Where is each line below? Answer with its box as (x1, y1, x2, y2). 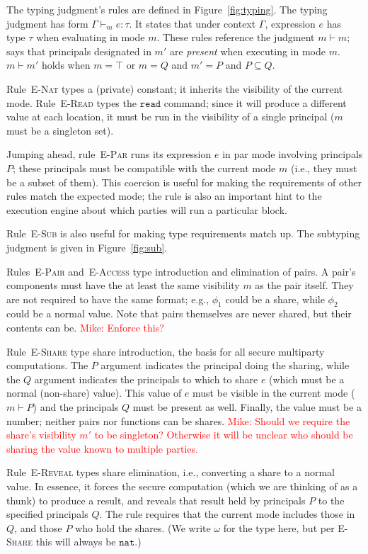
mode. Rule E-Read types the (6, 95, 137, 110)
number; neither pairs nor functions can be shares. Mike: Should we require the (6, 413, 350, 428)
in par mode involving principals (222, 147, 363, 162)
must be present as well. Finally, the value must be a (132, 400, 362, 414)
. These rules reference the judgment (156, 30, 315, 45)
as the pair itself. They (255, 278, 354, 293)
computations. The (6, 358, 88, 373)
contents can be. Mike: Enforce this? (6, 320, 164, 335)
